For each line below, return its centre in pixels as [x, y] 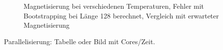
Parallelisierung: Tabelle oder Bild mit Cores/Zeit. [80, 41]
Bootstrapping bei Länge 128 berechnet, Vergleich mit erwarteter [121, 15]
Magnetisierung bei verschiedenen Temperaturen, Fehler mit [114, 6]
